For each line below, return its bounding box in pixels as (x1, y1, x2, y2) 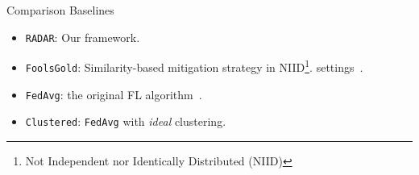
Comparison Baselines (6, 2, 114, 18)
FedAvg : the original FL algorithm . (25, 85, 202, 102)
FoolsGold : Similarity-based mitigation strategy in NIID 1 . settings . (25, 56, 363, 75)
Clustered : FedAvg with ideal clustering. (25, 113, 226, 130)
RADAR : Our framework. (25, 28, 140, 45)
